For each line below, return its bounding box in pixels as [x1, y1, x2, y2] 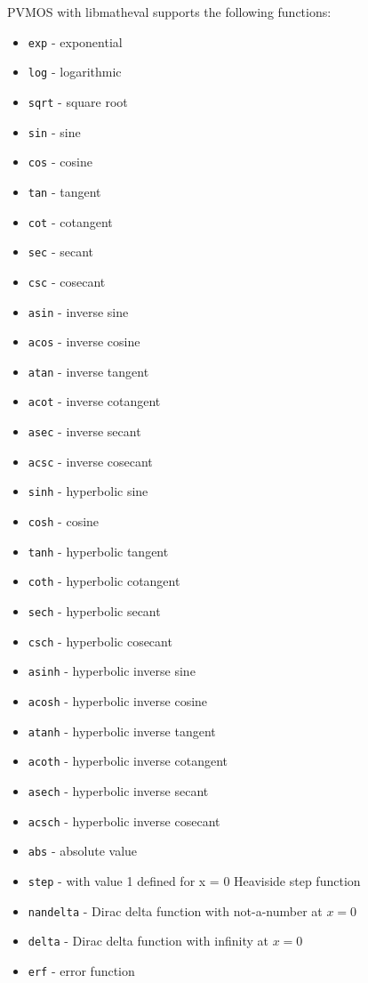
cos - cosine [28, 152, 92, 171]
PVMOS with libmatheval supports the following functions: [7, 3, 332, 20]
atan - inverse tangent [28, 362, 149, 380]
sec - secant [28, 242, 94, 261]
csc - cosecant [28, 272, 106, 290]
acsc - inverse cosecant [28, 451, 153, 470]
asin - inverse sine [28, 302, 129, 321]
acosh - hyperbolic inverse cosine [28, 692, 208, 711]
